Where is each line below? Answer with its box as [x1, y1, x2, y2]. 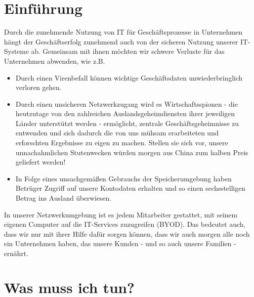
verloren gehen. [15, 82, 62, 92]
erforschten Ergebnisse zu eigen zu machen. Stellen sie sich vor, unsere [15, 137, 228, 148]
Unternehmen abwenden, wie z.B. [4, 55, 105, 66]
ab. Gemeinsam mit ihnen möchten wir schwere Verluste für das [31, 46, 225, 56]
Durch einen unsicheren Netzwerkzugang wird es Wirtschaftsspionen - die [15, 98, 238, 109]
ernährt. [4, 248, 29, 258]
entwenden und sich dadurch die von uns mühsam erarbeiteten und [15, 127, 219, 138]
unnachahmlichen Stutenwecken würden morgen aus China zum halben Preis [15, 147, 249, 157]
